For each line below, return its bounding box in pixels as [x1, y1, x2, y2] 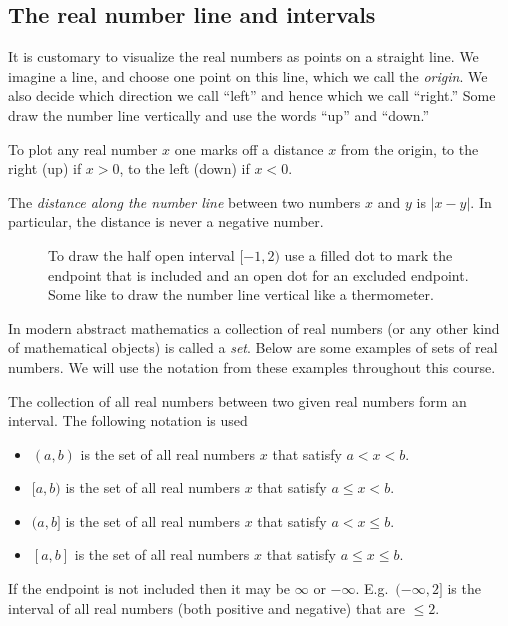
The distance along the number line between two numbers [8, 191, 361, 212]
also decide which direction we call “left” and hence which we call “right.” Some [8, 85, 496, 106]
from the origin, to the [340, 138, 479, 159]
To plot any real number [8, 138, 158, 159]
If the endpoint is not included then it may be [8, 578, 291, 599]
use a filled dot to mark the [284, 244, 453, 265]
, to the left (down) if [119, 158, 250, 179]
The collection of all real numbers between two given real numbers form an [8, 390, 467, 411]
